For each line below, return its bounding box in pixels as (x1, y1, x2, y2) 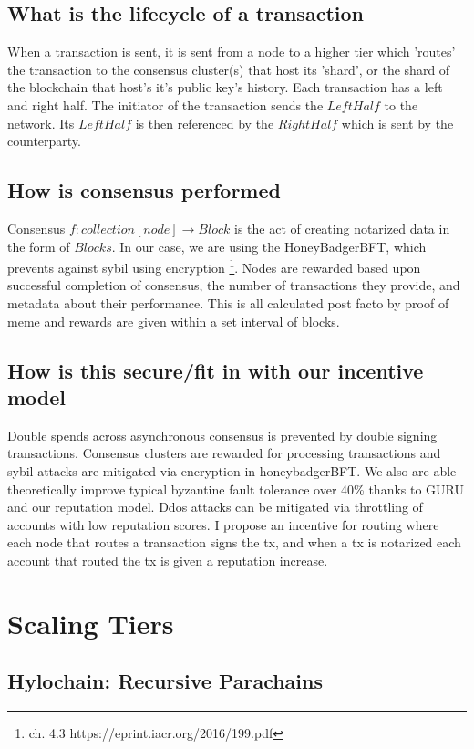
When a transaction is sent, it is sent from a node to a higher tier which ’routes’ (7, 42, 456, 61)
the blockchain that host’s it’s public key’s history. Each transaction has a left (7, 78, 443, 97)
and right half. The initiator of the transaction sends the (7, 95, 324, 114)
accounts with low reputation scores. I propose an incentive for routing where (7, 515, 439, 534)
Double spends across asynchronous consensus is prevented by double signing (7, 425, 438, 444)
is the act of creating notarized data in (233, 218, 450, 237)
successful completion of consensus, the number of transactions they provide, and (7, 276, 460, 295)
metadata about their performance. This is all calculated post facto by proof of (7, 294, 449, 312)
